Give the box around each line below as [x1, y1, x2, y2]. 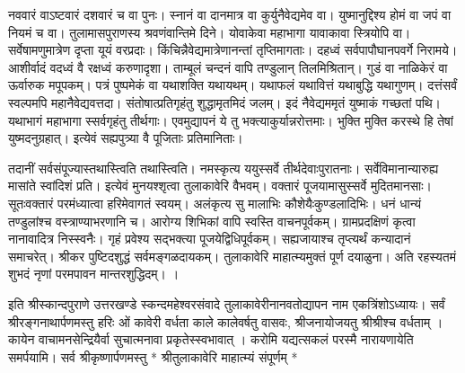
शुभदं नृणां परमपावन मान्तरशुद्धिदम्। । [8, 264, 180, 283]
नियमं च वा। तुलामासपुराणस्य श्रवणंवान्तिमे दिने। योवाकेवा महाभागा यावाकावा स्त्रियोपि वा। [8, 22, 411, 41]
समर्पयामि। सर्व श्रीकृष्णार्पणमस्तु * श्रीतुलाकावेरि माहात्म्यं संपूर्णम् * [8, 347, 298, 366]
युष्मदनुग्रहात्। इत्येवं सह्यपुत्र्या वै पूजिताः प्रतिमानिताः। [8, 129, 243, 147]
